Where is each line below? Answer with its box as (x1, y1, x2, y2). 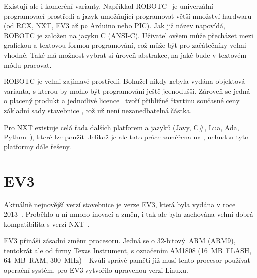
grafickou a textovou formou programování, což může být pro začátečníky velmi (4, 40, 246, 50)
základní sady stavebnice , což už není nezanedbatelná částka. (4, 105, 192, 115)
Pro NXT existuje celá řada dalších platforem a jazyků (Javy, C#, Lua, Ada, (4, 122, 239, 132)
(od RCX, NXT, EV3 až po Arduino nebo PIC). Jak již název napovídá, (4, 20, 225, 31)
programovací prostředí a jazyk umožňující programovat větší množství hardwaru (4, 10, 252, 21)
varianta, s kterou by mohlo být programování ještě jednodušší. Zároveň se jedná (4, 85, 250, 96)
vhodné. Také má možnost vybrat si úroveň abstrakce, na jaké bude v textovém (4, 49, 247, 60)
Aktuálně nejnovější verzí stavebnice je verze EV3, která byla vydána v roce (4, 199, 236, 209)
